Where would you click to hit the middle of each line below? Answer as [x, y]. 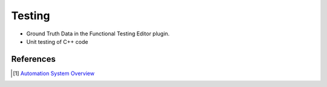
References [33, 59]
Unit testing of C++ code [57, 41]
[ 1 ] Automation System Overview [54, 73]
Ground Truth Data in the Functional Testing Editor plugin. [98, 34]
